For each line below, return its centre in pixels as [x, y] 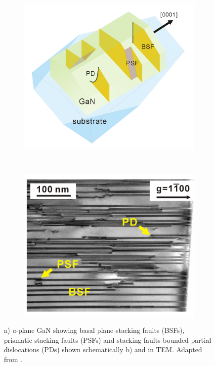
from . [13, 359]
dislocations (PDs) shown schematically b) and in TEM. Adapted [103, 349]
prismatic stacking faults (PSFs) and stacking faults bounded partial [108, 340]
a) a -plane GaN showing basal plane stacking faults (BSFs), [94, 330]
